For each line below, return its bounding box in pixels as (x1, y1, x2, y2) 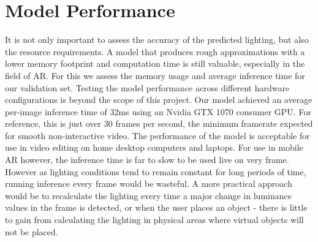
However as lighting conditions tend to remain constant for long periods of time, (5, 165, 306, 178)
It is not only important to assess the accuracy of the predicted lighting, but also (5, 33, 309, 46)
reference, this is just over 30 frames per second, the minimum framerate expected (5, 117, 313, 130)
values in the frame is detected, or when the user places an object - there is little (5, 201, 308, 214)
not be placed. (5, 225, 58, 238)
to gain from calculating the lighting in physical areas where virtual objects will (5, 213, 304, 226)
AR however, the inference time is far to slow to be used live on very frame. (5, 153, 289, 166)
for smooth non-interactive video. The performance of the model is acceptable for (5, 129, 310, 142)
